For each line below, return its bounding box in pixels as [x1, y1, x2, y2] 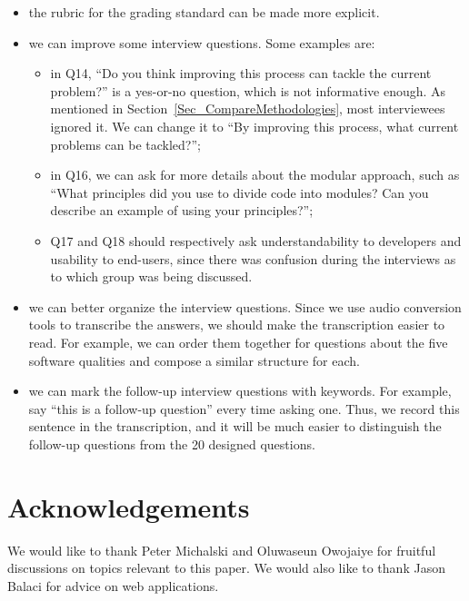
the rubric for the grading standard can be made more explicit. [28, 3, 380, 21]
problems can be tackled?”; [50, 134, 201, 153]
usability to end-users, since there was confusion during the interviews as [50, 249, 456, 268]
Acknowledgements [7, 488, 250, 525]
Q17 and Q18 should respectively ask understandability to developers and [50, 231, 462, 250]
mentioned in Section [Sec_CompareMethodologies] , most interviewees [50, 99, 445, 118]
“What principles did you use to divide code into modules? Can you [50, 182, 429, 202]
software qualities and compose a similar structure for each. [28, 350, 360, 369]
